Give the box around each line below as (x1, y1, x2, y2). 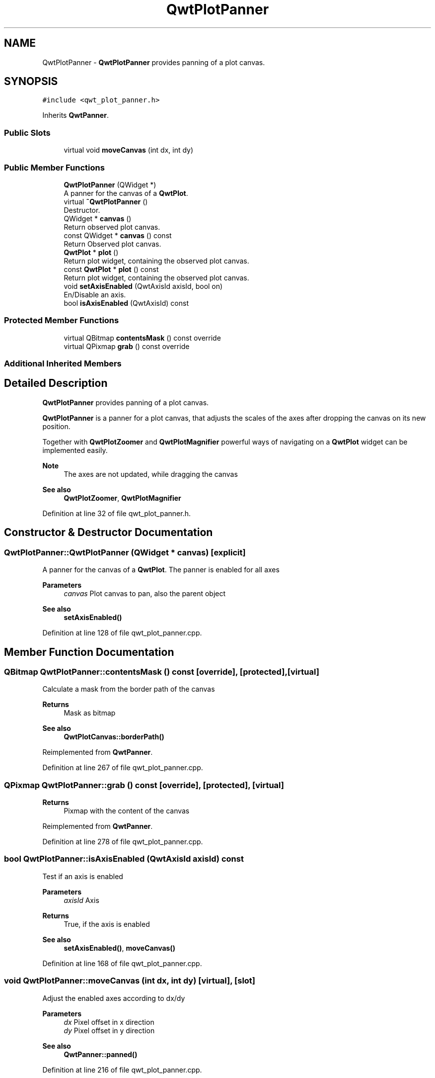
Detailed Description (4, 377, 108, 390)
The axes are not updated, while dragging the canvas (64, 469, 238, 478)
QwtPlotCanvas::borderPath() (64, 732, 164, 741)
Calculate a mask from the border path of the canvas (42, 685, 215, 694)
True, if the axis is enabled (64, 919, 150, 928)
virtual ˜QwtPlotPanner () (64, 197, 148, 206)
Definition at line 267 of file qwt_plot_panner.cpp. (42, 763, 203, 772)
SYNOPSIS (4, 75, 58, 88)
